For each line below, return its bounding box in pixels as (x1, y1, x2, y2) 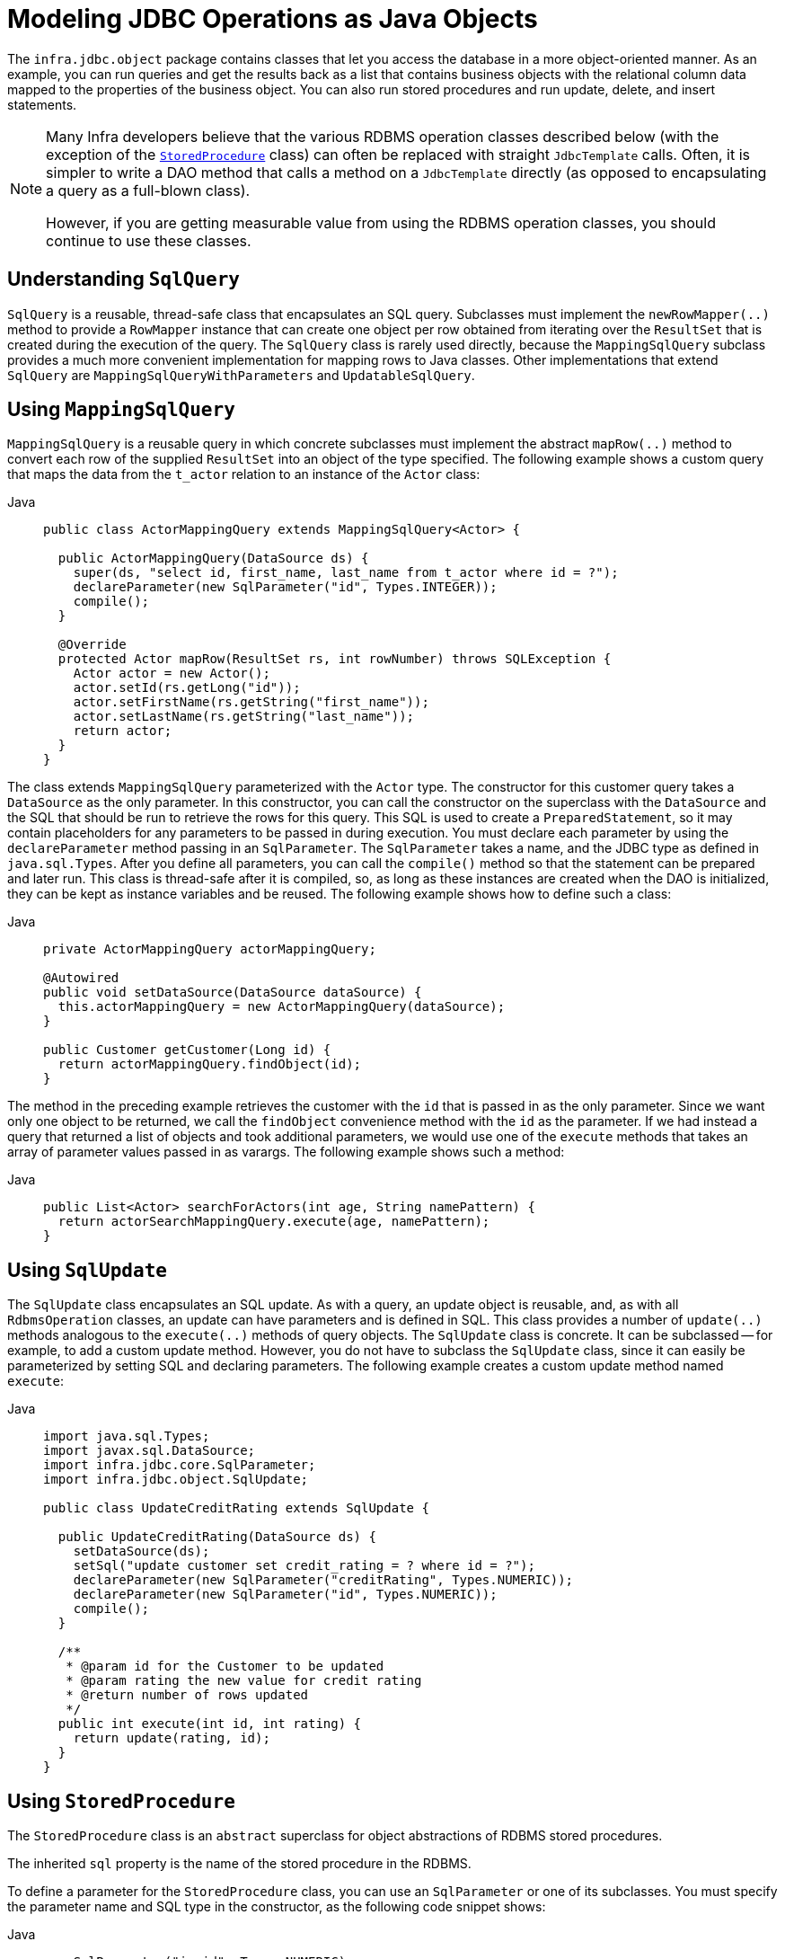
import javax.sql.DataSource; (43, 1443, 256, 1458)
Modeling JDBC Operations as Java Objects (7, 4, 538, 34)
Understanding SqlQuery (7, 268, 240, 291)
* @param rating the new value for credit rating (66, 1673, 422, 1689)
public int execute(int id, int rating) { (57, 1716, 362, 1732)
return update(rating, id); (73, 1731, 270, 1746)
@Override (57, 637, 127, 652)
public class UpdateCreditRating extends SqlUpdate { (43, 1501, 429, 1516)
